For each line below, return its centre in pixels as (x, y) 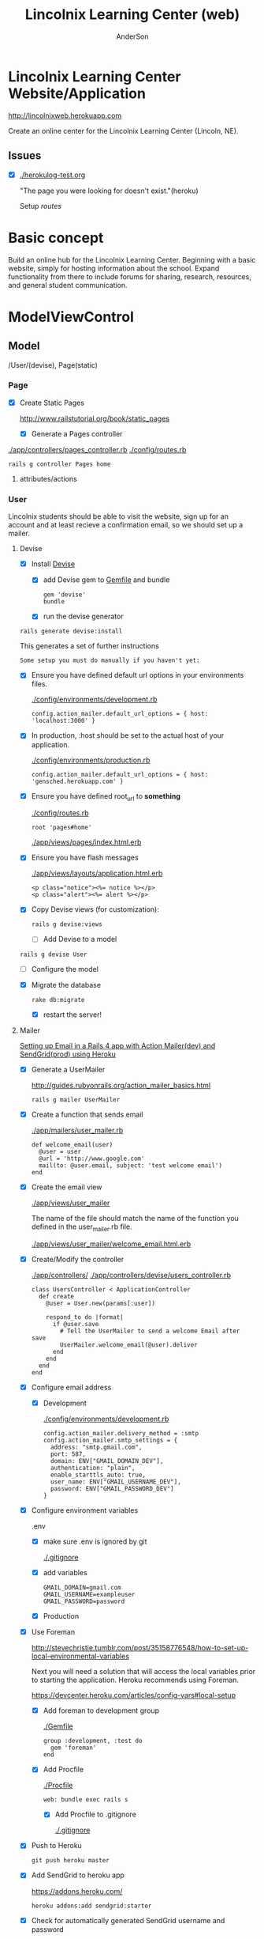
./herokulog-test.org (52, 175)
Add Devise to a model (80, 939)
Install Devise (53, 564)
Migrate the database (66, 985)
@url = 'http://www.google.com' (91, 1158)
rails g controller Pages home (59, 464)
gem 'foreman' (73, 1748)
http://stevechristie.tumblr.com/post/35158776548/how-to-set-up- (140, 1648)
